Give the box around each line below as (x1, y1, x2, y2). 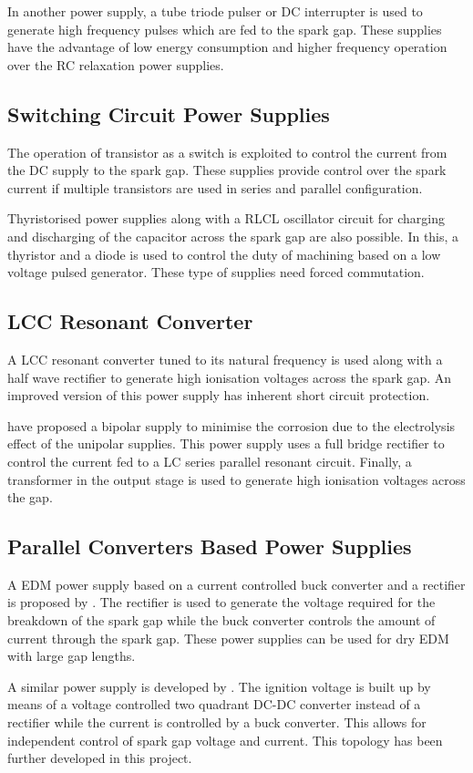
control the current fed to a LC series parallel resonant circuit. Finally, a (7, 451, 412, 470)
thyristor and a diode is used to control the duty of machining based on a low (7, 244, 441, 263)
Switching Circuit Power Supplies (7, 99, 330, 128)
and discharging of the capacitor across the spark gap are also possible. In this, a (7, 226, 459, 245)
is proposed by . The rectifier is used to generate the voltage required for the (7, 593, 436, 612)
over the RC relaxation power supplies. (7, 55, 224, 74)
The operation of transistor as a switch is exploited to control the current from (7, 142, 447, 161)
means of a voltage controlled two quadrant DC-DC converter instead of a (7, 695, 421, 714)
